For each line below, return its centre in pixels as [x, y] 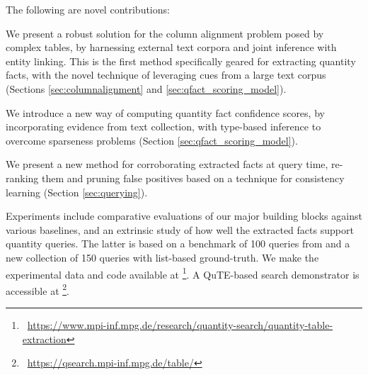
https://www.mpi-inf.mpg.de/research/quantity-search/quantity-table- [180, 325]
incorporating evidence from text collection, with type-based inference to [163, 127]
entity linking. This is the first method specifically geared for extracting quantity [181, 61]
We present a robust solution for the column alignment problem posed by [165, 33]
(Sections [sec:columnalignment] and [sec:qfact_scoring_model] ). [146, 88]
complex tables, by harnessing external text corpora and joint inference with [171, 47]
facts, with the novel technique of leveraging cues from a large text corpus [166, 75]
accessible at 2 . [38, 289]
